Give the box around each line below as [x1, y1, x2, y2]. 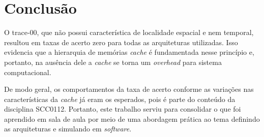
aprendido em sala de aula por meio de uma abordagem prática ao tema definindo [4, 113, 260, 124]
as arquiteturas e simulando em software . [4, 123, 132, 134]
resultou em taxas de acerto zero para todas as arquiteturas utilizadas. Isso [4, 37, 238, 47]
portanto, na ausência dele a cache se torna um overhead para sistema [4, 56, 222, 67]
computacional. [4, 66, 51, 77]
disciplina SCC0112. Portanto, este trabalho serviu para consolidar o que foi [4, 104, 241, 114]
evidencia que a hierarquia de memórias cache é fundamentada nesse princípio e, [4, 47, 254, 57]
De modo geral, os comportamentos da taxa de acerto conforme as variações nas [4, 84, 254, 94]
